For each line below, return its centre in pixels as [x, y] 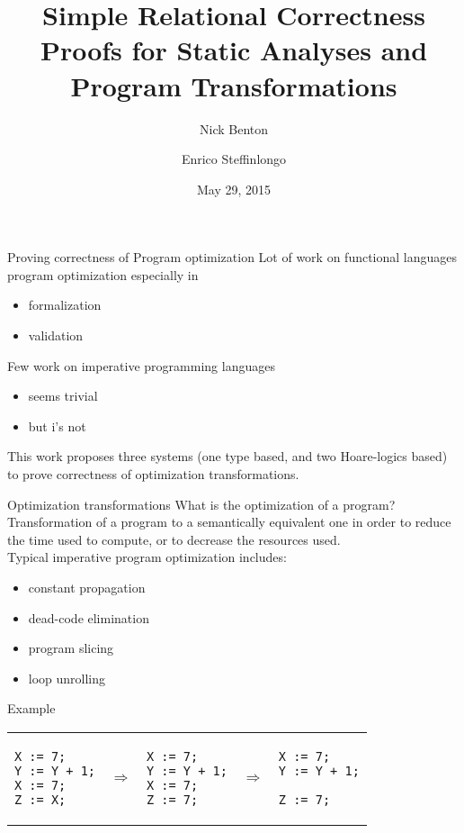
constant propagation [87, 587]
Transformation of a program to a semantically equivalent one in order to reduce [229, 522]
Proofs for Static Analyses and [234, 50]
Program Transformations [234, 85]
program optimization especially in [103, 274]
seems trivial [63, 396]
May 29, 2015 [234, 189]
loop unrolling [67, 678]
